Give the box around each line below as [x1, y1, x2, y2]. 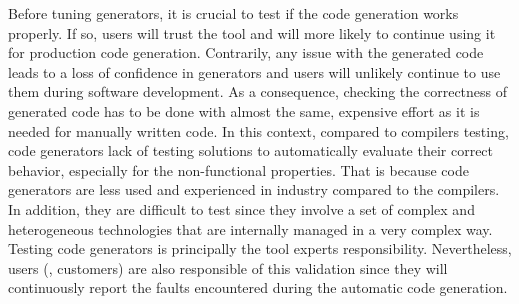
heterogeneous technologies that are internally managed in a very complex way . [8, 218, 493, 239]
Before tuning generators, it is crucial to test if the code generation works [8, 3, 459, 23]
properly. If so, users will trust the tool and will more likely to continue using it [8, 22, 496, 43]
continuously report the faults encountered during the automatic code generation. [8, 277, 508, 298]
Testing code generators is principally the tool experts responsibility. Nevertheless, [8, 238, 512, 259]
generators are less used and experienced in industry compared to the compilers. [8, 179, 500, 200]
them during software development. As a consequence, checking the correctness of [8, 81, 508, 102]
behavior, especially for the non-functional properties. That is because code [8, 159, 469, 180]
